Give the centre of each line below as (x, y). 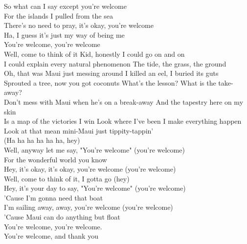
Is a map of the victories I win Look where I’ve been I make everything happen (123, 121)
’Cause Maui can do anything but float (62, 217)
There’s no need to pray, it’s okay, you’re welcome (79, 25)
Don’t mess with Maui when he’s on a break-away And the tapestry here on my (124, 101)
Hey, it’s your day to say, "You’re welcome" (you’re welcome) (95, 188)
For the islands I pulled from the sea (58, 15)
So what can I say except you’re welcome (65, 6)
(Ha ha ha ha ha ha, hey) (42, 140)
